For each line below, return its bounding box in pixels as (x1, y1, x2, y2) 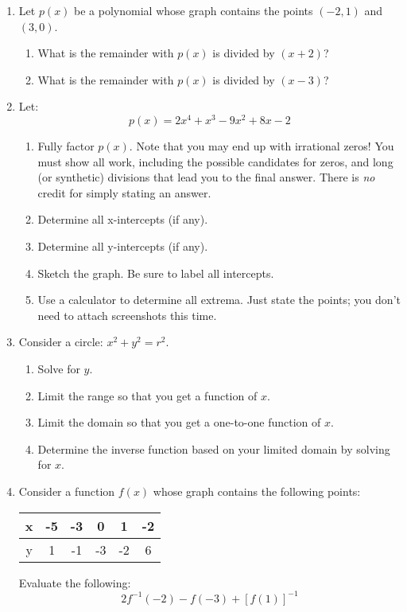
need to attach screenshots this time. (37, 306, 217, 323)
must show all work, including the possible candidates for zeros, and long (37, 153, 393, 170)
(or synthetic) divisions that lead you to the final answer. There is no (37, 169, 375, 185)
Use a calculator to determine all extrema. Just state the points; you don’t (37, 291, 401, 308)
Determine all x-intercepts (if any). (37, 211, 208, 228)
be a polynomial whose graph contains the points (74, 2, 313, 18)
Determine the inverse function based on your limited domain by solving (37, 440, 390, 457)
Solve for (37, 360, 80, 376)
